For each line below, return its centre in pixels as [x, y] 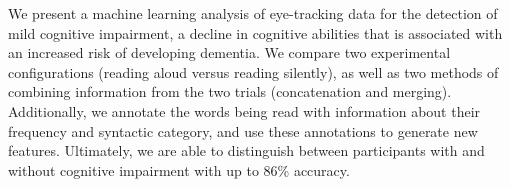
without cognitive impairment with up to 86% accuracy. [179, 169]
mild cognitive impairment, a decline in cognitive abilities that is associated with [255, 32]
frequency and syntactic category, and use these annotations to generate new [243, 130]
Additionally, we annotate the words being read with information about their [244, 110]
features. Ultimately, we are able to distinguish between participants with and [246, 150]
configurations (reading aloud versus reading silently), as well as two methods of [253, 71]
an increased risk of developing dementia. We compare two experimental [229, 52]
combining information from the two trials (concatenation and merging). [230, 91]
